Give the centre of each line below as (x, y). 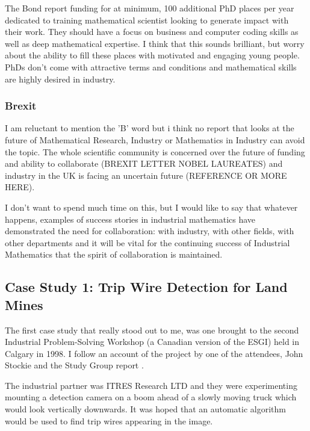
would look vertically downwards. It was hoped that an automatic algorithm (145, 409)
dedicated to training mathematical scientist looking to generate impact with (147, 20)
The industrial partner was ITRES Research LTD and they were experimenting (151, 385)
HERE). (20, 187)
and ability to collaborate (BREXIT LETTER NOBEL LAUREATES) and (144, 163)
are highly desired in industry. (60, 79)
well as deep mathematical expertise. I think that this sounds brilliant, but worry (155, 43)
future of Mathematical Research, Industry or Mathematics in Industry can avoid (155, 139)
